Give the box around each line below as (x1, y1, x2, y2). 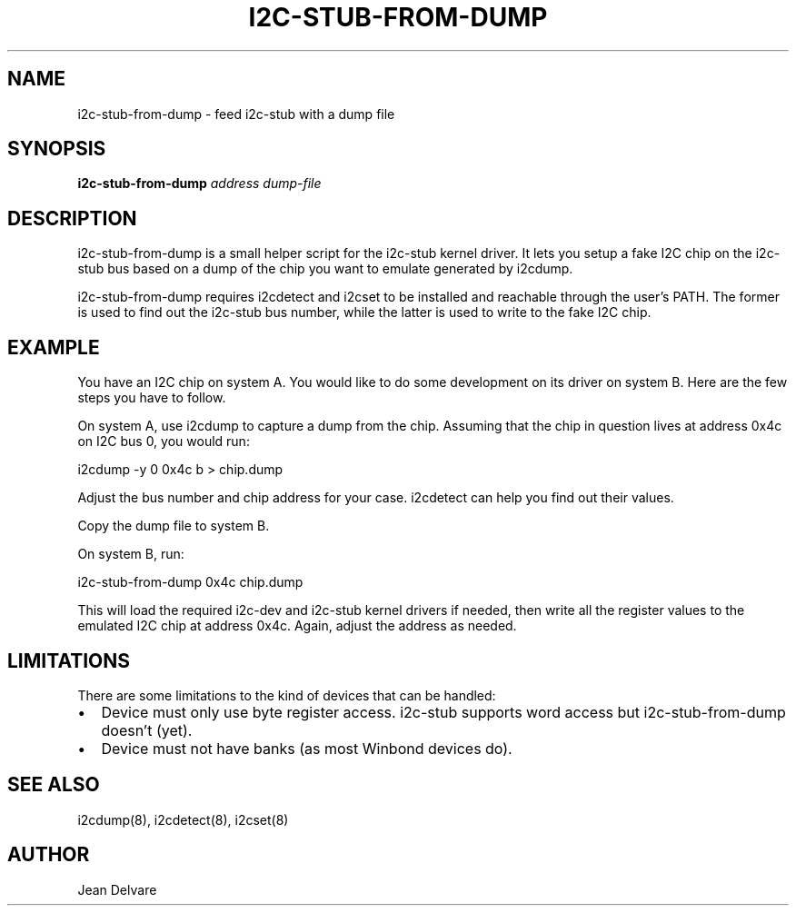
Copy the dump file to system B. (77, 518, 270, 534)
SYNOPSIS (7, 137, 106, 161)
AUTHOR (7, 843, 90, 867)
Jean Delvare (77, 881, 157, 898)
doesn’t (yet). (101, 720, 193, 739)
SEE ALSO (7, 773, 100, 797)
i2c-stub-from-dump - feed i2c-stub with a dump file (77, 105, 395, 122)
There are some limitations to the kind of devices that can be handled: (77, 687, 496, 703)
